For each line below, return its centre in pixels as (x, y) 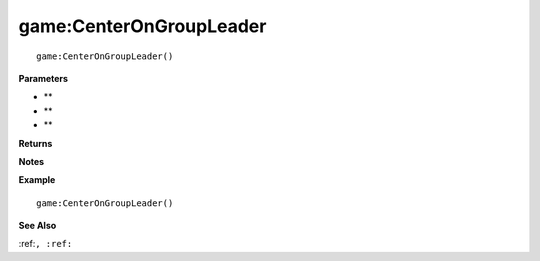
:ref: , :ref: (45, 244)
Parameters (43, 78)
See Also (37, 226)
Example (37, 180)
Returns (35, 143)
